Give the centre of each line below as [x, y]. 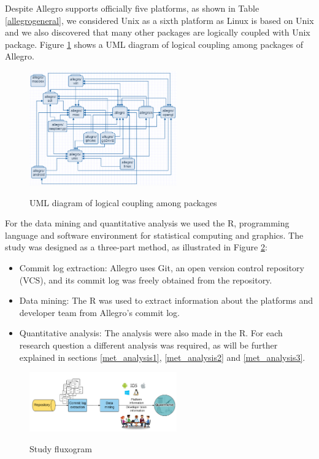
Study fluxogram [61, 448]
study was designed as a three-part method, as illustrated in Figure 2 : [136, 247]
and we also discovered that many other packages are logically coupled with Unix [158, 32]
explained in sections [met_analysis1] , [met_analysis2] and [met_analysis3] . [162, 357]
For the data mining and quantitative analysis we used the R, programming [147, 223]
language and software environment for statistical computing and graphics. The [154, 235]
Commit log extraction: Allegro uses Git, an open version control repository [162, 268]
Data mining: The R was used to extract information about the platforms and [166, 300]
